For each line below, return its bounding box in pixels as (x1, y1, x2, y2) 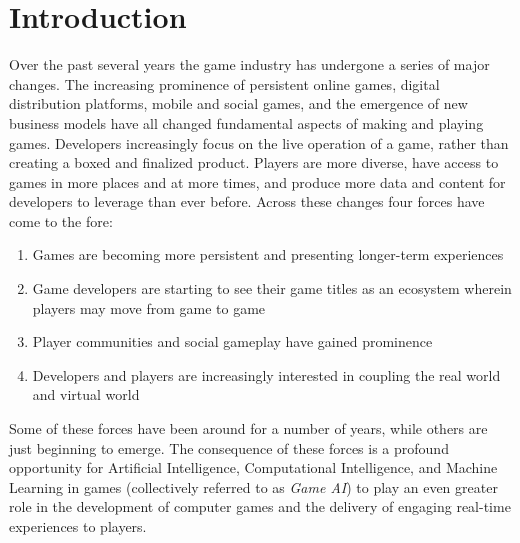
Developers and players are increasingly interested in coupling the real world (32, 364, 501, 385)
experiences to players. (9, 516, 147, 536)
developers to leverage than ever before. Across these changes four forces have (9, 191, 485, 212)
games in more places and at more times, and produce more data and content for (9, 171, 506, 192)
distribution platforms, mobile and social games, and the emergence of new (9, 93, 468, 114)
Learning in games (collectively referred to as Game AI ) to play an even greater (9, 476, 498, 497)
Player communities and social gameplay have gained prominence (32, 331, 433, 352)
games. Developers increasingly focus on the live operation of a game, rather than (9, 132, 509, 153)
